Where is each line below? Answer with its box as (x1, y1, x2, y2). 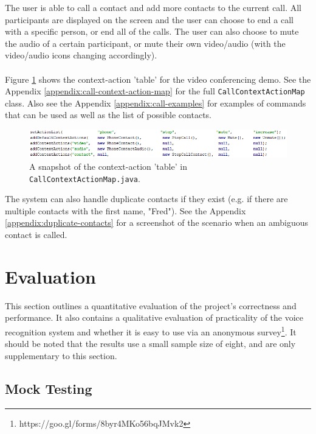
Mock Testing (5, 379, 92, 397)
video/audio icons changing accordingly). (5, 49, 157, 61)
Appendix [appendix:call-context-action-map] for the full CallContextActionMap (5, 85, 305, 97)
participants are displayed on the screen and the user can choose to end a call (5, 13, 294, 26)
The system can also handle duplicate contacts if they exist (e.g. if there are (5, 192, 288, 205)
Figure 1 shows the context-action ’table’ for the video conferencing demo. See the (5, 72, 311, 85)
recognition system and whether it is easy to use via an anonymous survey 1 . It (5, 323, 297, 338)
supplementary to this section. (5, 349, 117, 362)
